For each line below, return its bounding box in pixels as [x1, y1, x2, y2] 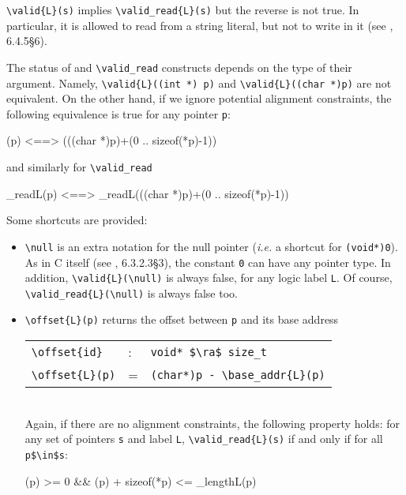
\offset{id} [31, 345, 103, 358]
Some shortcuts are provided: [6, 212, 148, 228]
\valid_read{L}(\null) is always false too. [24, 284, 238, 301]
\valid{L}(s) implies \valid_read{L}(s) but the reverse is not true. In [6, 2, 359, 17]
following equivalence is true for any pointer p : [6, 105, 231, 122]
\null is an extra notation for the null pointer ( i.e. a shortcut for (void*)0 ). [24, 238, 398, 254]
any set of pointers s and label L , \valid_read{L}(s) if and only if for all [24, 430, 383, 447]
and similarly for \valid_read [6, 159, 152, 174]
